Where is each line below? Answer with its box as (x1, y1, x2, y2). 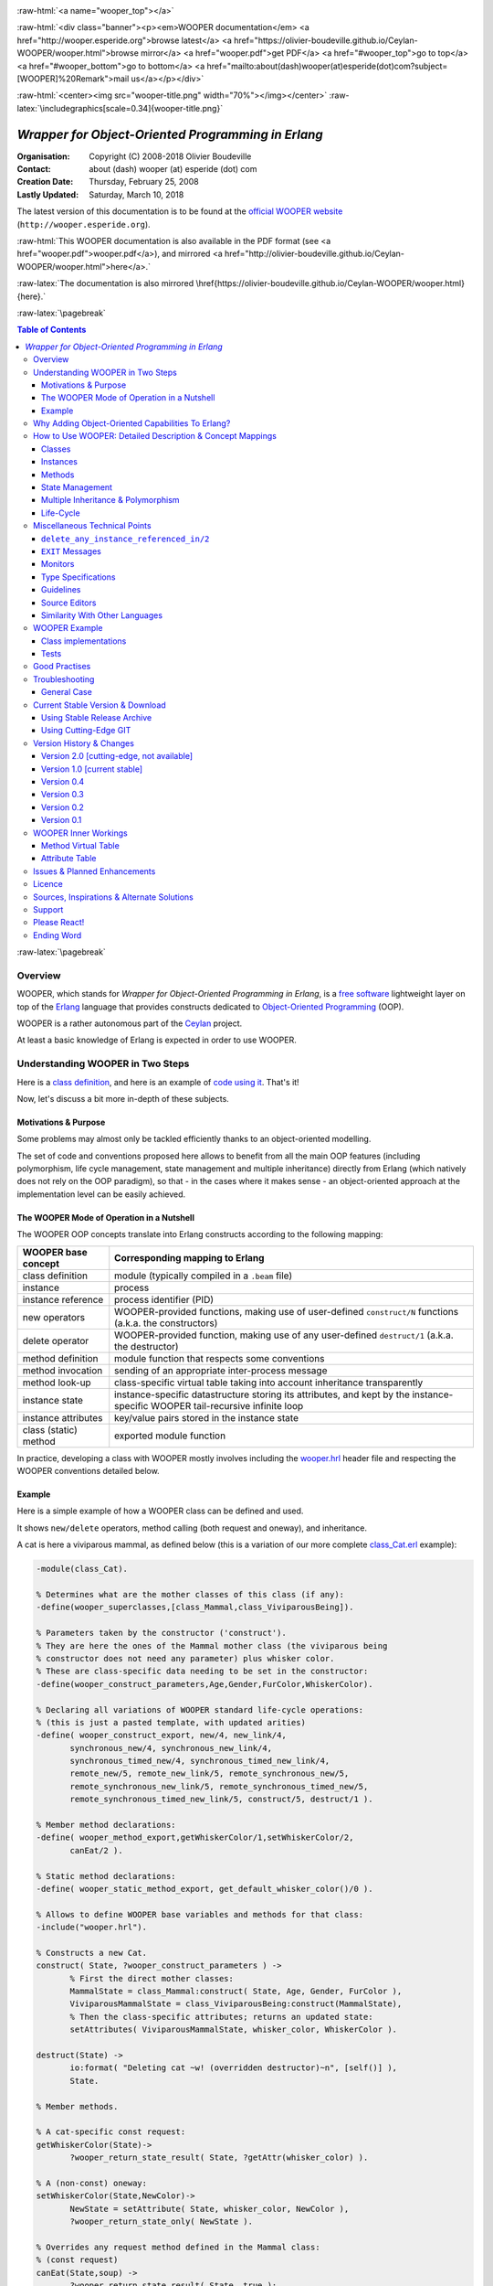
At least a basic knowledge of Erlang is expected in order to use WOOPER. (16, 1034, 297, 1046)
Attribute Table (41, 853, 97, 864)
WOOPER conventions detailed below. (16, 1466, 160, 1477)
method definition (22, 1351, 100, 1364)
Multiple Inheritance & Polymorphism (41, 495, 180, 506)
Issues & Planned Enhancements (33, 865, 156, 877)
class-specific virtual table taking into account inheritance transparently (114, 1376, 424, 1389)
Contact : (16, 164, 52, 175)
